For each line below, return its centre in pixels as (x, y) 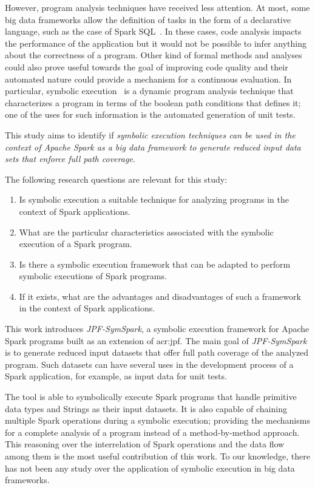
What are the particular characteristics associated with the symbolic (146, 232)
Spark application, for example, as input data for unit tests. (116, 376)
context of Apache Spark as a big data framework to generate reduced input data (153, 147)
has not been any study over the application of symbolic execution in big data (150, 468)
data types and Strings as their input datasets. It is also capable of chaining (146, 408)
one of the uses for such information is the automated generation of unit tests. (150, 114)
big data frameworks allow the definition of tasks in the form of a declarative (148, 19)
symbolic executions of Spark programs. (93, 276)
